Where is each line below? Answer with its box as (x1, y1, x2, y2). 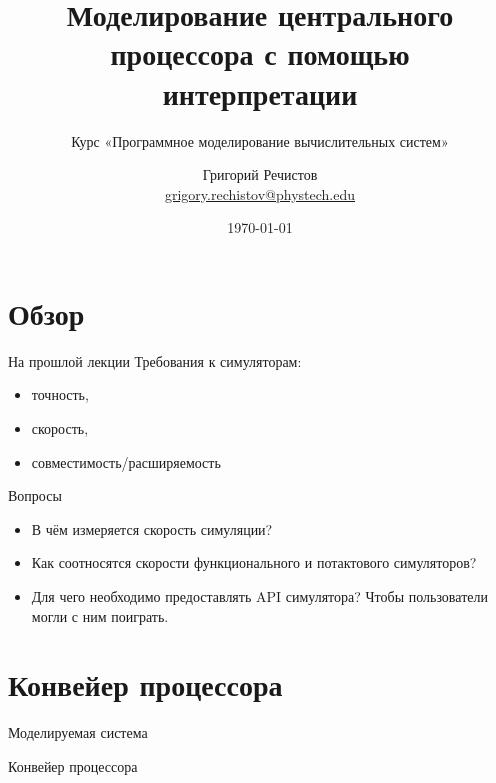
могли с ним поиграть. (31, 605, 169, 626)
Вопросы (8, 485, 62, 506)
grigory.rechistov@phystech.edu (164, 183, 356, 204)
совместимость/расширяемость (31, 451, 221, 472)
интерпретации (162, 72, 358, 113)
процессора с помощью (110, 33, 410, 74)
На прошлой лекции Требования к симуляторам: (8, 350, 302, 371)
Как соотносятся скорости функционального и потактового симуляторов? (31, 552, 477, 573)
